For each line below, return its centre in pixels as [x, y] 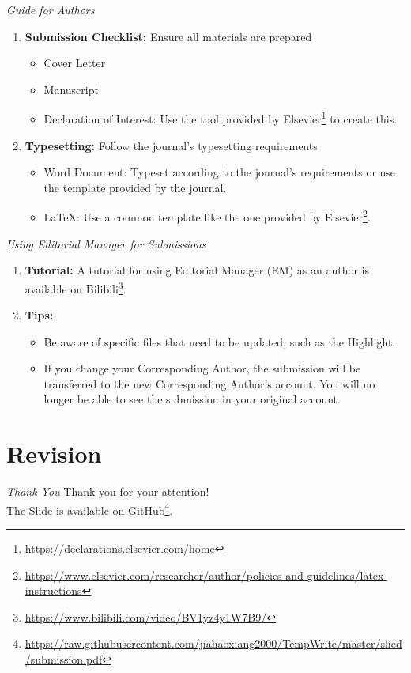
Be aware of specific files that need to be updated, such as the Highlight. [220, 341]
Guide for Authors [51, 9]
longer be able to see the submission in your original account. [192, 399]
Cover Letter [75, 63]
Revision [54, 454]
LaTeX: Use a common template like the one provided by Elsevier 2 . [207, 216]
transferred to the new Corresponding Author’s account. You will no [209, 383]
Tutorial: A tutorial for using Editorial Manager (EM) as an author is [197, 270]
